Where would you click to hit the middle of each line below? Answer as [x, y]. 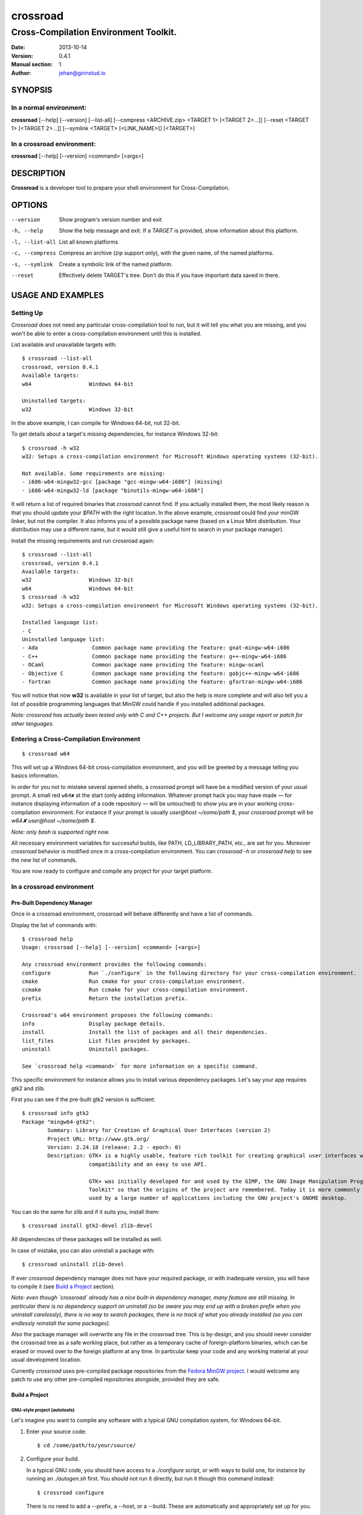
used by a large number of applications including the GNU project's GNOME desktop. [218, 1198]
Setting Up [27, 313]
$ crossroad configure [71, 1493]
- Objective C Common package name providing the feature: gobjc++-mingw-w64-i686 [161, 673]
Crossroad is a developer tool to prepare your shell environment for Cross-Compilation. [120, 188]
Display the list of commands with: [54, 925]
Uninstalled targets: [54, 401]
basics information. [35, 776]
